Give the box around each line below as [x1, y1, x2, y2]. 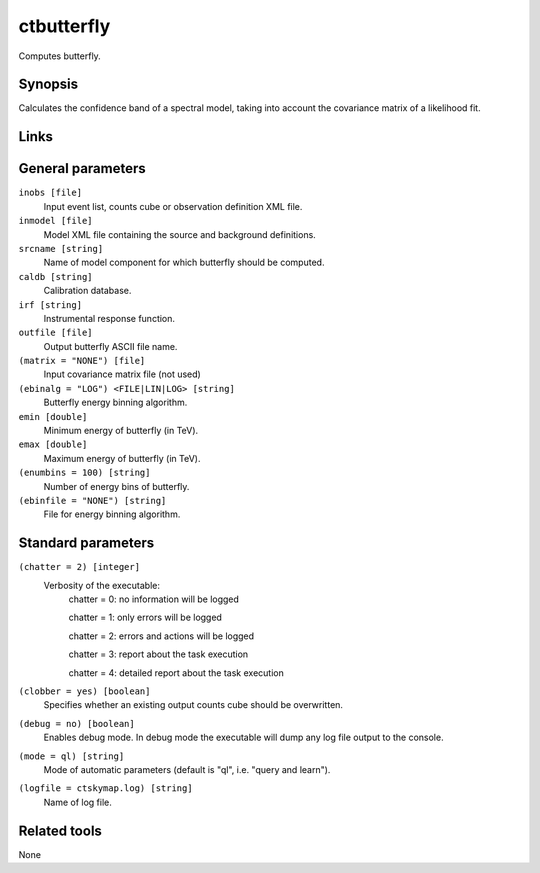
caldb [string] [18, 271, 94, 282]
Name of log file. [43, 796, 112, 808]
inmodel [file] [18, 215, 94, 227]
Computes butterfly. [18, 50, 102, 62]
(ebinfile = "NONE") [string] [18, 495, 167, 506]
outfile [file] [18, 327, 94, 339]
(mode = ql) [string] [18, 750, 125, 762]
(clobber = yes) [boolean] [18, 686, 151, 697]
